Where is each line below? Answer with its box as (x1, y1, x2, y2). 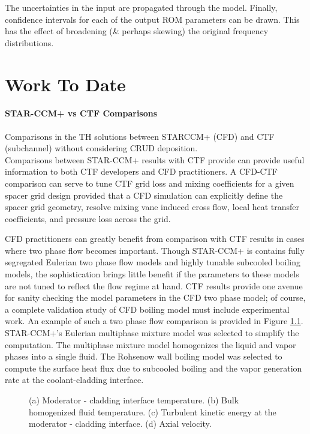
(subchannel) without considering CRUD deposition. (5, 142, 198, 154)
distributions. (5, 36, 54, 49)
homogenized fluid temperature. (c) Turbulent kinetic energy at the (29, 405, 276, 418)
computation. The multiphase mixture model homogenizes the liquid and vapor (5, 338, 296, 351)
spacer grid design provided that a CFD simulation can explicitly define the (5, 188, 283, 201)
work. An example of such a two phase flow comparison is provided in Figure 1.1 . (5, 315, 303, 327)
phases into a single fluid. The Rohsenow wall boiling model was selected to (5, 350, 282, 363)
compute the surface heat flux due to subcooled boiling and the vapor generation (5, 361, 302, 374)
